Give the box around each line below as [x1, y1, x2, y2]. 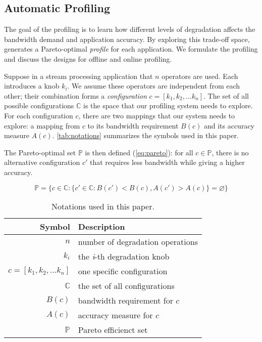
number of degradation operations [78, 235, 198, 247]
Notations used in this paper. [51, 200, 154, 212]
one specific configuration [78, 265, 168, 277]
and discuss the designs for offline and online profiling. [4, 53, 172, 64]
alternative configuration [4, 157, 80, 167]
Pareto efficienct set [78, 323, 148, 335]
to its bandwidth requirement [87, 120, 179, 131]
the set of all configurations [78, 279, 175, 291]
